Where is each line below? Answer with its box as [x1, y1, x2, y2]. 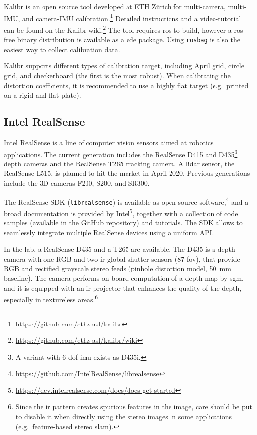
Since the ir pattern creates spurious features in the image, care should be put [15, 401, 252, 412]
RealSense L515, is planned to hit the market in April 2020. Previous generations [4, 168, 250, 178]
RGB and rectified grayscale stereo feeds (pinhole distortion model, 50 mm [4, 263, 231, 273]
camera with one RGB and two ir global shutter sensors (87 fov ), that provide [4, 253, 240, 264]
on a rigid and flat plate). [4, 90, 81, 100]
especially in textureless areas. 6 [4, 293, 98, 304]
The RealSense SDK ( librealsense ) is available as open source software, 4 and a [4, 195, 249, 207]
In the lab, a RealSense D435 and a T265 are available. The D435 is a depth [4, 244, 235, 254]
